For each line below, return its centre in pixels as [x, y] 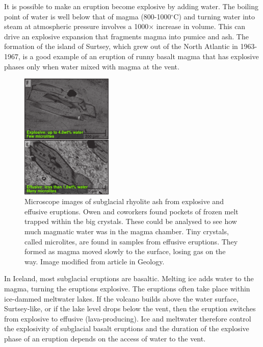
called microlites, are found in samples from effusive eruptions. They [131, 241]
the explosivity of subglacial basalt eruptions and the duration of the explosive [127, 328]
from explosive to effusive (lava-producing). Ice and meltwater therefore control [128, 318]
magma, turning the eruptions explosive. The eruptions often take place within [127, 289]
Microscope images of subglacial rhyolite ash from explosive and [124, 201]
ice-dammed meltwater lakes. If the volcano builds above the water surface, [121, 298]
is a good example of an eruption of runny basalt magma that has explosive [141, 56]
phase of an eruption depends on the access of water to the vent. [105, 338]
